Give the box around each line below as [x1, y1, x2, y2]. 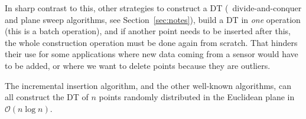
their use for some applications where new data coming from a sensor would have [5, 48, 298, 60]
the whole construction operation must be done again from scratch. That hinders [5, 36, 298, 48]
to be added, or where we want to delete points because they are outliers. [5, 59, 271, 71]
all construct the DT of [5, 91, 89, 103]
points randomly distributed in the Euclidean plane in [99, 91, 295, 103]
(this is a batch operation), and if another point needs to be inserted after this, [5, 25, 291, 37]
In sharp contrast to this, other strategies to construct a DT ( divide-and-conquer [5, 2, 302, 14]
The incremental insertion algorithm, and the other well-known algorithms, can [5, 79, 291, 91]
